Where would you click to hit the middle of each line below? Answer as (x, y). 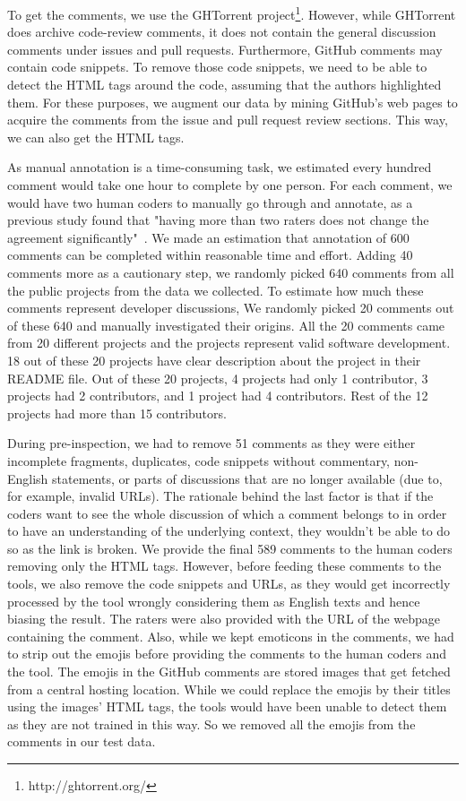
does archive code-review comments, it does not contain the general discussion (222, 32)
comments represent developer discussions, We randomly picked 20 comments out (231, 308)
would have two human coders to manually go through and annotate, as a (210, 202)
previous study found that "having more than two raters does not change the (218, 220)
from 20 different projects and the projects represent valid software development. (229, 343)
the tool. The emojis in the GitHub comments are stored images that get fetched (229, 672)
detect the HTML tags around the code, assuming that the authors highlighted (224, 85)
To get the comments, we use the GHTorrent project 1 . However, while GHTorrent (232, 13)
